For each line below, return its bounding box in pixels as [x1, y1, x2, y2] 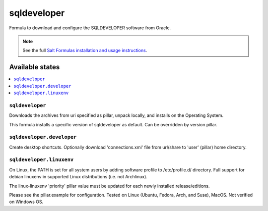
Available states [9, 63, 60, 71]
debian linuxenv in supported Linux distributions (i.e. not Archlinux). [9, 174, 147, 180]
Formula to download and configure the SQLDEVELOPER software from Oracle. [9, 25, 171, 31]
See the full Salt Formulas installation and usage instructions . [22, 48, 147, 53]
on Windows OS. [9, 199, 44, 205]
